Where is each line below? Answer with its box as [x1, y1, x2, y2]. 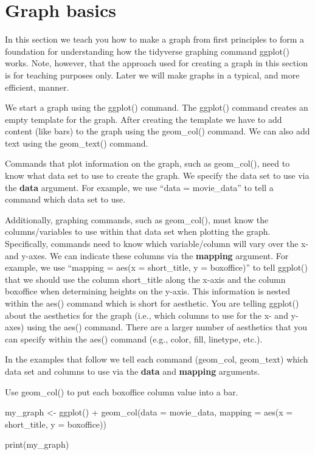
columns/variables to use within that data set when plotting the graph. [5, 225, 271, 238]
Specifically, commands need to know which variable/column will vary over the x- [5, 237, 309, 250]
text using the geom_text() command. [5, 136, 148, 149]
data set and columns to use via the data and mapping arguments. [5, 364, 260, 377]
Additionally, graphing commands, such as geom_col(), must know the [5, 213, 269, 226]
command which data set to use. [5, 193, 126, 206]
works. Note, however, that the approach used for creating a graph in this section [5, 57, 308, 69]
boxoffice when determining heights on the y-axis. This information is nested [5, 285, 291, 297]
